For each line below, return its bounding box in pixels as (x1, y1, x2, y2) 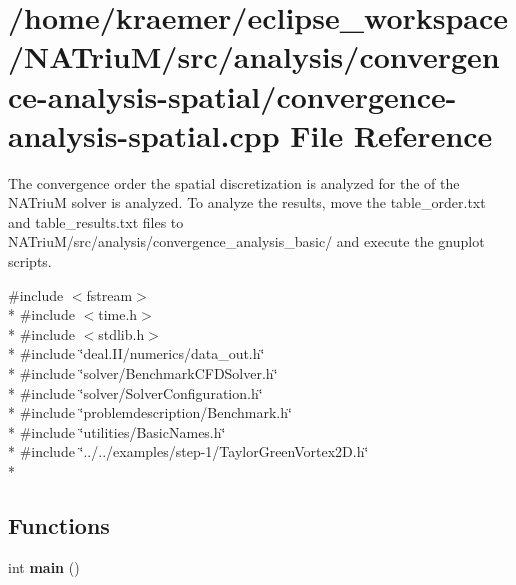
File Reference (290, 114, 493, 155)
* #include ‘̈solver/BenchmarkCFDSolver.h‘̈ (8, 363, 278, 384)
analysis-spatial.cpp (8, 114, 280, 155)
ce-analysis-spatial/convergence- (8, 75, 457, 116)
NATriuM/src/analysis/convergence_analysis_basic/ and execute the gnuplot (8, 231, 485, 252)
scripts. (8, 251, 52, 272)
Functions (8, 509, 110, 540)
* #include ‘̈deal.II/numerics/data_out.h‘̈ (8, 343, 265, 364)
